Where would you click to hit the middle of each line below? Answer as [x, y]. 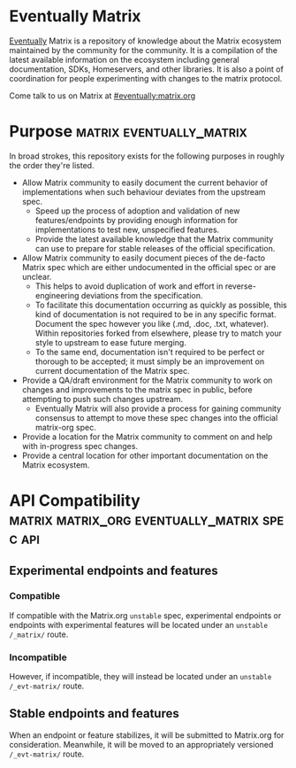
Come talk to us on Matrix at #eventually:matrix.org [102, 96]
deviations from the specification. [142, 295]
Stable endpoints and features [94, 714]
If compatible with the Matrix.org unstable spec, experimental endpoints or [145, 615]
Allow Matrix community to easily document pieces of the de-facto [144, 258]
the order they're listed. [52, 165]
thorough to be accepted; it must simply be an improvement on [150, 361]
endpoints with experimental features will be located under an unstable [138, 624]
